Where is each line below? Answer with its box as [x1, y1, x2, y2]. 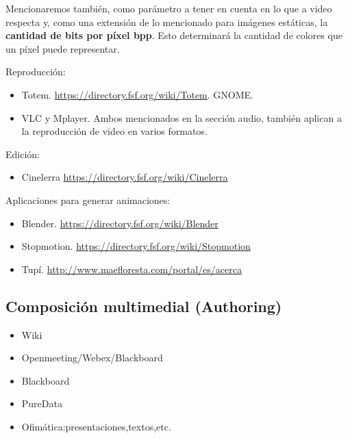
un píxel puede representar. [5, 41, 120, 55]
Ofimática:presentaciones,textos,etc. [21, 419, 171, 433]
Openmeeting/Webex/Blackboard [21, 350, 163, 365]
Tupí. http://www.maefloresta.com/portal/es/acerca [21, 261, 242, 276]
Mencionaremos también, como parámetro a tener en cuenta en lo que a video [5, 1, 332, 15]
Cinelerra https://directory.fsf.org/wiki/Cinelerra [21, 170, 228, 184]
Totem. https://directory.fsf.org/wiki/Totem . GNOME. [21, 87, 253, 101]
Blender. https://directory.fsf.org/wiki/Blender [21, 216, 219, 230]
